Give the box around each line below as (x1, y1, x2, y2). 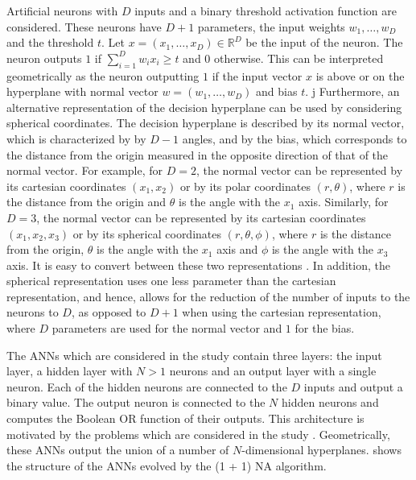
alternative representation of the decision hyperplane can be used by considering (6, 98, 402, 115)
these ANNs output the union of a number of (6, 441, 229, 458)
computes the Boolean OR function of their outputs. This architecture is (6, 410, 365, 427)
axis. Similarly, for (299, 193, 389, 210)
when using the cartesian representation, (182, 304, 381, 321)
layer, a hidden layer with (6, 362, 133, 379)
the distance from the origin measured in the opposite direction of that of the (6, 146, 389, 163)
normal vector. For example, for (6, 162, 163, 179)
